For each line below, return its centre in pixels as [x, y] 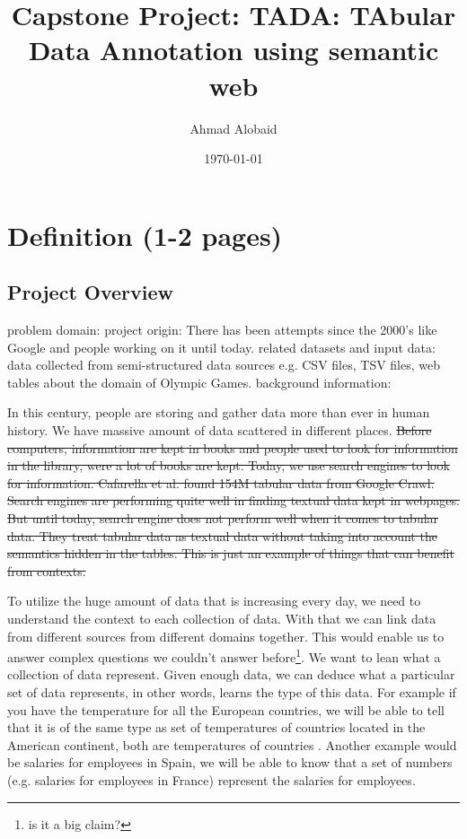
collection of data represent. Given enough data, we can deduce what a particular [231, 674]
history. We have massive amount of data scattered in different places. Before [220, 430]
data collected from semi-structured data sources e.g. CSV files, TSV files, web [224, 365]
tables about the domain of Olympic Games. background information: [199, 382]
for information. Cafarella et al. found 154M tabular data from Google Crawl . [221, 482]
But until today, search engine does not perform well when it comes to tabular [223, 518]
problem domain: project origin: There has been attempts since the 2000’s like [222, 330]
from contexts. [47, 570]
